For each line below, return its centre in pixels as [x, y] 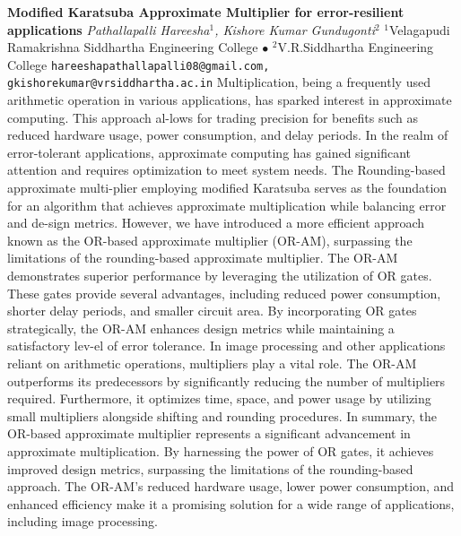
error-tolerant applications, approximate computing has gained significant [209, 152]
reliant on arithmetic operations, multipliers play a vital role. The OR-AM [212, 363]
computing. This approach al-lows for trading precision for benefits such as [213, 117]
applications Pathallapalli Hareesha [109, 29]
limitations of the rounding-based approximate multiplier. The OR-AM [203, 258]
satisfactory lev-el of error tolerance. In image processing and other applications [226, 346]
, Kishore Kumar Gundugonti [295, 29]
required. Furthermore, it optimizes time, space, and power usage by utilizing [219, 398]
